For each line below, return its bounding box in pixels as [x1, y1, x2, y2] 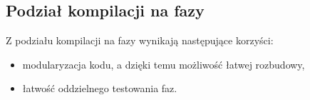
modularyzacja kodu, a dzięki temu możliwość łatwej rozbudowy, [22, 56, 305, 71]
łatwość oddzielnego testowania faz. [22, 81, 177, 96]
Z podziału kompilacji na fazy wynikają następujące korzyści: [6, 33, 274, 48]
